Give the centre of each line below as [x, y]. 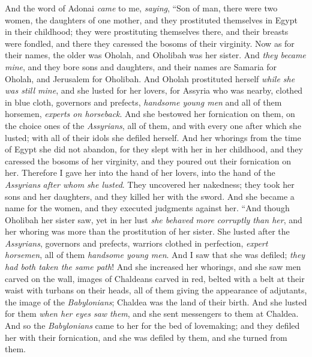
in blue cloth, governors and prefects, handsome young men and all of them [143, 102]
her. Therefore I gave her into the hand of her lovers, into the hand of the [140, 172]
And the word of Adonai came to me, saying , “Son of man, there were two [141, 8]
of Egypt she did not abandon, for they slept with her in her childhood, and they [154, 149]
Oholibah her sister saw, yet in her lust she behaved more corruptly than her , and [154, 219]
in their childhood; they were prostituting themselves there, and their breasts [147, 31]
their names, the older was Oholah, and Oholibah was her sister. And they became [155, 55]
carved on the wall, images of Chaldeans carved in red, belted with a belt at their [155, 278]
